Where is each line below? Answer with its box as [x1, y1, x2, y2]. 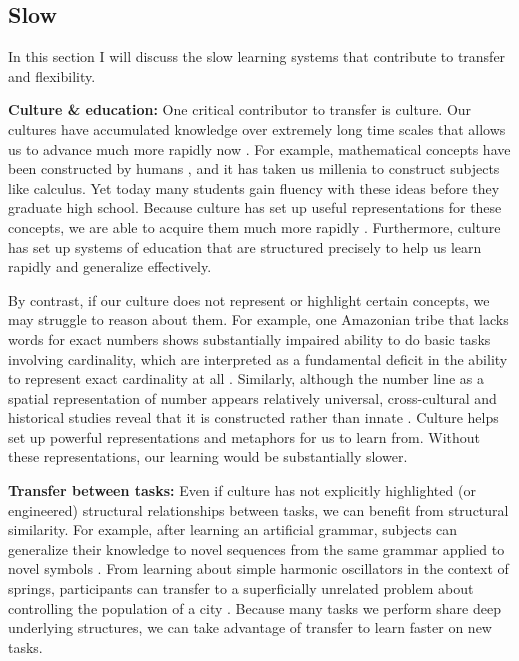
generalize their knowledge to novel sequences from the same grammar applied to [8, 538, 505, 559]
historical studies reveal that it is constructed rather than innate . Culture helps [8, 407, 499, 428]
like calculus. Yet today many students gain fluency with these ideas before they [8, 177, 500, 198]
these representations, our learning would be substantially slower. [8, 446, 408, 467]
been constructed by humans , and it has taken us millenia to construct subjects [8, 158, 500, 179]
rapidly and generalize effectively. [8, 256, 212, 277]
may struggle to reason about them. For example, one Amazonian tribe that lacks [8, 309, 509, 330]
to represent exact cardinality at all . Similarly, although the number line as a [8, 368, 484, 389]
